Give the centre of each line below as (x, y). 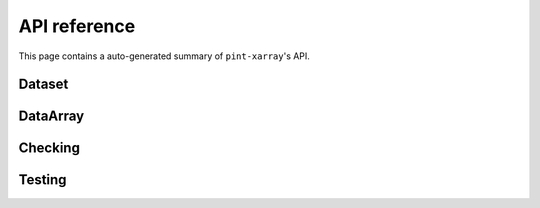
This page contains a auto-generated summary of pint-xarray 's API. (164, 56)
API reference (77, 26)
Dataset (43, 84)
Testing (42, 180)
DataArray (51, 116)
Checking (49, 148)
